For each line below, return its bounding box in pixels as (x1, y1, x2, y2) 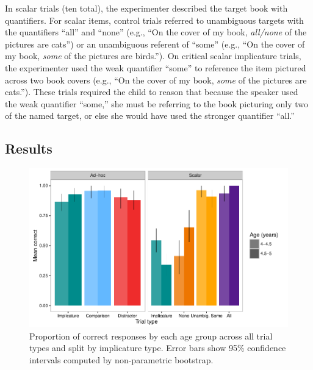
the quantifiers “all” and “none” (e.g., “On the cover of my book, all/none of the (5, 26, 307, 38)
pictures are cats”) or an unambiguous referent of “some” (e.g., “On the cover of (5, 37, 305, 50)
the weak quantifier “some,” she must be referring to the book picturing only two (5, 97, 309, 110)
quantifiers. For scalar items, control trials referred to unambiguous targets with (5, 13, 304, 26)
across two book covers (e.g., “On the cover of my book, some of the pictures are (5, 73, 307, 86)
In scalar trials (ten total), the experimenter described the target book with (5, 2, 288, 14)
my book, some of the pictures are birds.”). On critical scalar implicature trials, (5, 49, 301, 62)
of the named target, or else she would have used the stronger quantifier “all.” (5, 109, 295, 122)
